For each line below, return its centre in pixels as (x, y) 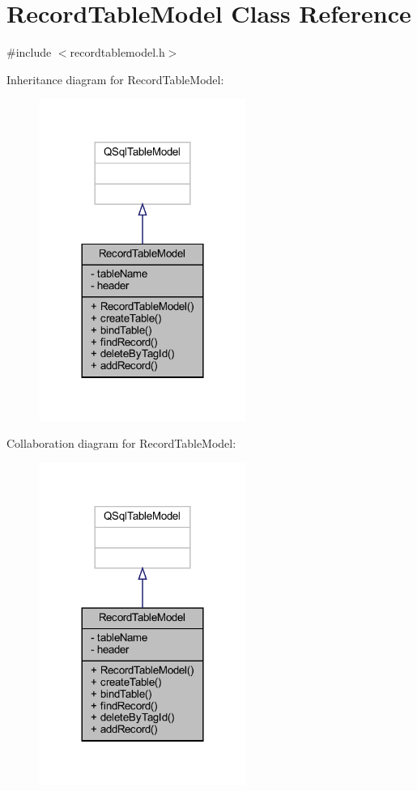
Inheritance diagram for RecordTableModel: (115, 79)
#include (29, 52)
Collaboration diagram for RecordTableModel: (121, 443)
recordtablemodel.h (117, 52)
